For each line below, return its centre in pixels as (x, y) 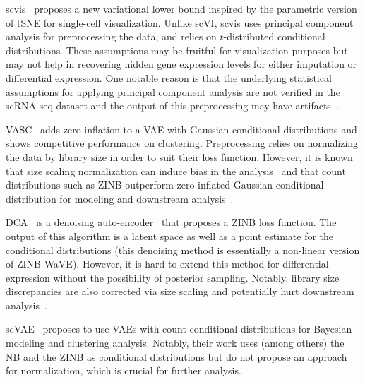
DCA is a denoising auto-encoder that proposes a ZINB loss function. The (171, 222)
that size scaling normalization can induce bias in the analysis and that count (176, 171)
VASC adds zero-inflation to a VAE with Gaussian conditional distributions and (181, 129)
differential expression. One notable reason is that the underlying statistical (169, 77)
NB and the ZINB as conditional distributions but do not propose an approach (176, 356)
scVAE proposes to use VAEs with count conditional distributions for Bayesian (179, 329)
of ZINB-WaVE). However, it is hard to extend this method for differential (167, 264)
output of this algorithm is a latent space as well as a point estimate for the (170, 235)
